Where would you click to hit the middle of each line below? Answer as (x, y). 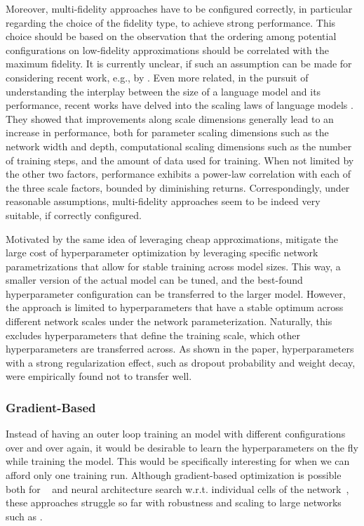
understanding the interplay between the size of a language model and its (163, 91)
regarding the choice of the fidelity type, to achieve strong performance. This (171, 22)
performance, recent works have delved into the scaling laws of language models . (180, 105)
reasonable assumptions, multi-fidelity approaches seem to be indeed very (163, 201)
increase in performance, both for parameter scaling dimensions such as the (167, 132)
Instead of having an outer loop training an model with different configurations (176, 434)
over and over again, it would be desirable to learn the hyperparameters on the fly (182, 447)
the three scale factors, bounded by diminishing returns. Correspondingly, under (178, 187)
